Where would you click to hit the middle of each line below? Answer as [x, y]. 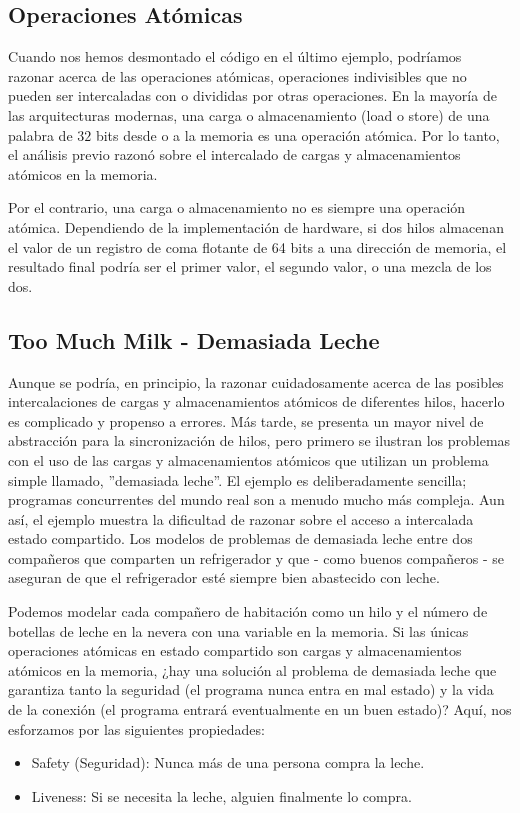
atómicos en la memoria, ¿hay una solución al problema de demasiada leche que [252, 669]
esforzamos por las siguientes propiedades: [136, 728]
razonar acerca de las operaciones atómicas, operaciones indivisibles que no [237, 75]
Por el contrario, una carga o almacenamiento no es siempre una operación [237, 207]
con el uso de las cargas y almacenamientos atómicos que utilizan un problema [248, 459]
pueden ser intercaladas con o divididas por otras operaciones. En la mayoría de [252, 95]
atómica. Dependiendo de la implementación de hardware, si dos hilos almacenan [256, 226]
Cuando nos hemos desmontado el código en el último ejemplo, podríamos [235, 56]
